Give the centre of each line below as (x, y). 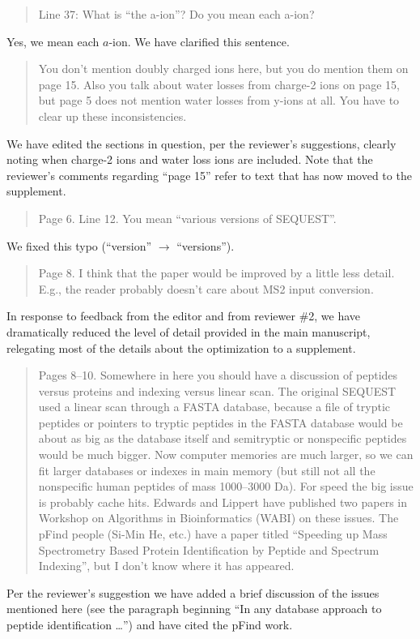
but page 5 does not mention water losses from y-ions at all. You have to (219, 100)
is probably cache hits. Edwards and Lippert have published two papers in (223, 502)
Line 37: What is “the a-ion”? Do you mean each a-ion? (176, 14)
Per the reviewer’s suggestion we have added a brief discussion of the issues (193, 592)
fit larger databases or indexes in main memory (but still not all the (207, 470)
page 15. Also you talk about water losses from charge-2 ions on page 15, (219, 84)
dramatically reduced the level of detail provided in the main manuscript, (189, 331)
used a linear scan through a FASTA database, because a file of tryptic (214, 407)
